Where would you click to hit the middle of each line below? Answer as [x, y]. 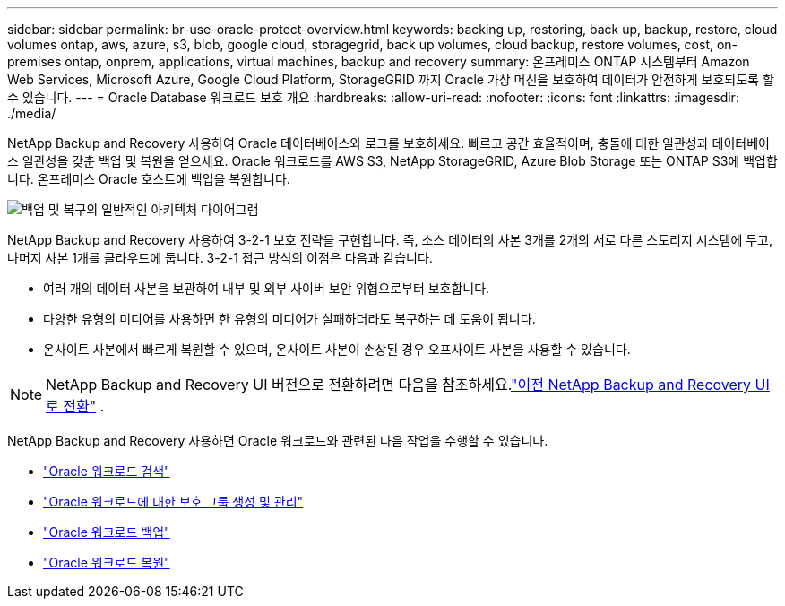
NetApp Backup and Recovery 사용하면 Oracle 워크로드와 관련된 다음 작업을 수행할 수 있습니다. [278, 441]
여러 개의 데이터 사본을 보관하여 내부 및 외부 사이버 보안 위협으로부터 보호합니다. [267, 288]
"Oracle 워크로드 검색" [107, 471]
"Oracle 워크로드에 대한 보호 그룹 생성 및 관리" [173, 502]
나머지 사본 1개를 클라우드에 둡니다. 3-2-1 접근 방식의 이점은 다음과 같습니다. [220, 258]
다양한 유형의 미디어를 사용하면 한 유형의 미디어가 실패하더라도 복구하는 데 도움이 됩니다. [289, 319]
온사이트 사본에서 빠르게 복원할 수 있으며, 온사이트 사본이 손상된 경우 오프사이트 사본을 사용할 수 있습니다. [337, 349]
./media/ [32, 113]
